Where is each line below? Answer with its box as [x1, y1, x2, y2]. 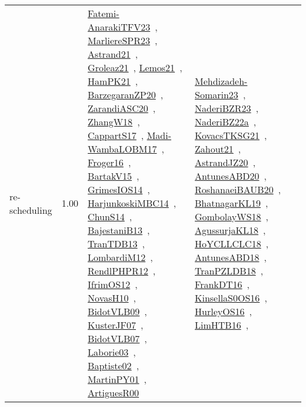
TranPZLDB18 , [195, 264, 264, 277]
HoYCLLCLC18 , [195, 237, 269, 250]
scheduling [9, 203, 52, 217]
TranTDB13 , [88, 237, 145, 250]
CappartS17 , [88, 128, 144, 142]
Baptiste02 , [88, 359, 139, 372]
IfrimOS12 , [88, 277, 138, 291]
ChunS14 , [88, 210, 132, 223]
